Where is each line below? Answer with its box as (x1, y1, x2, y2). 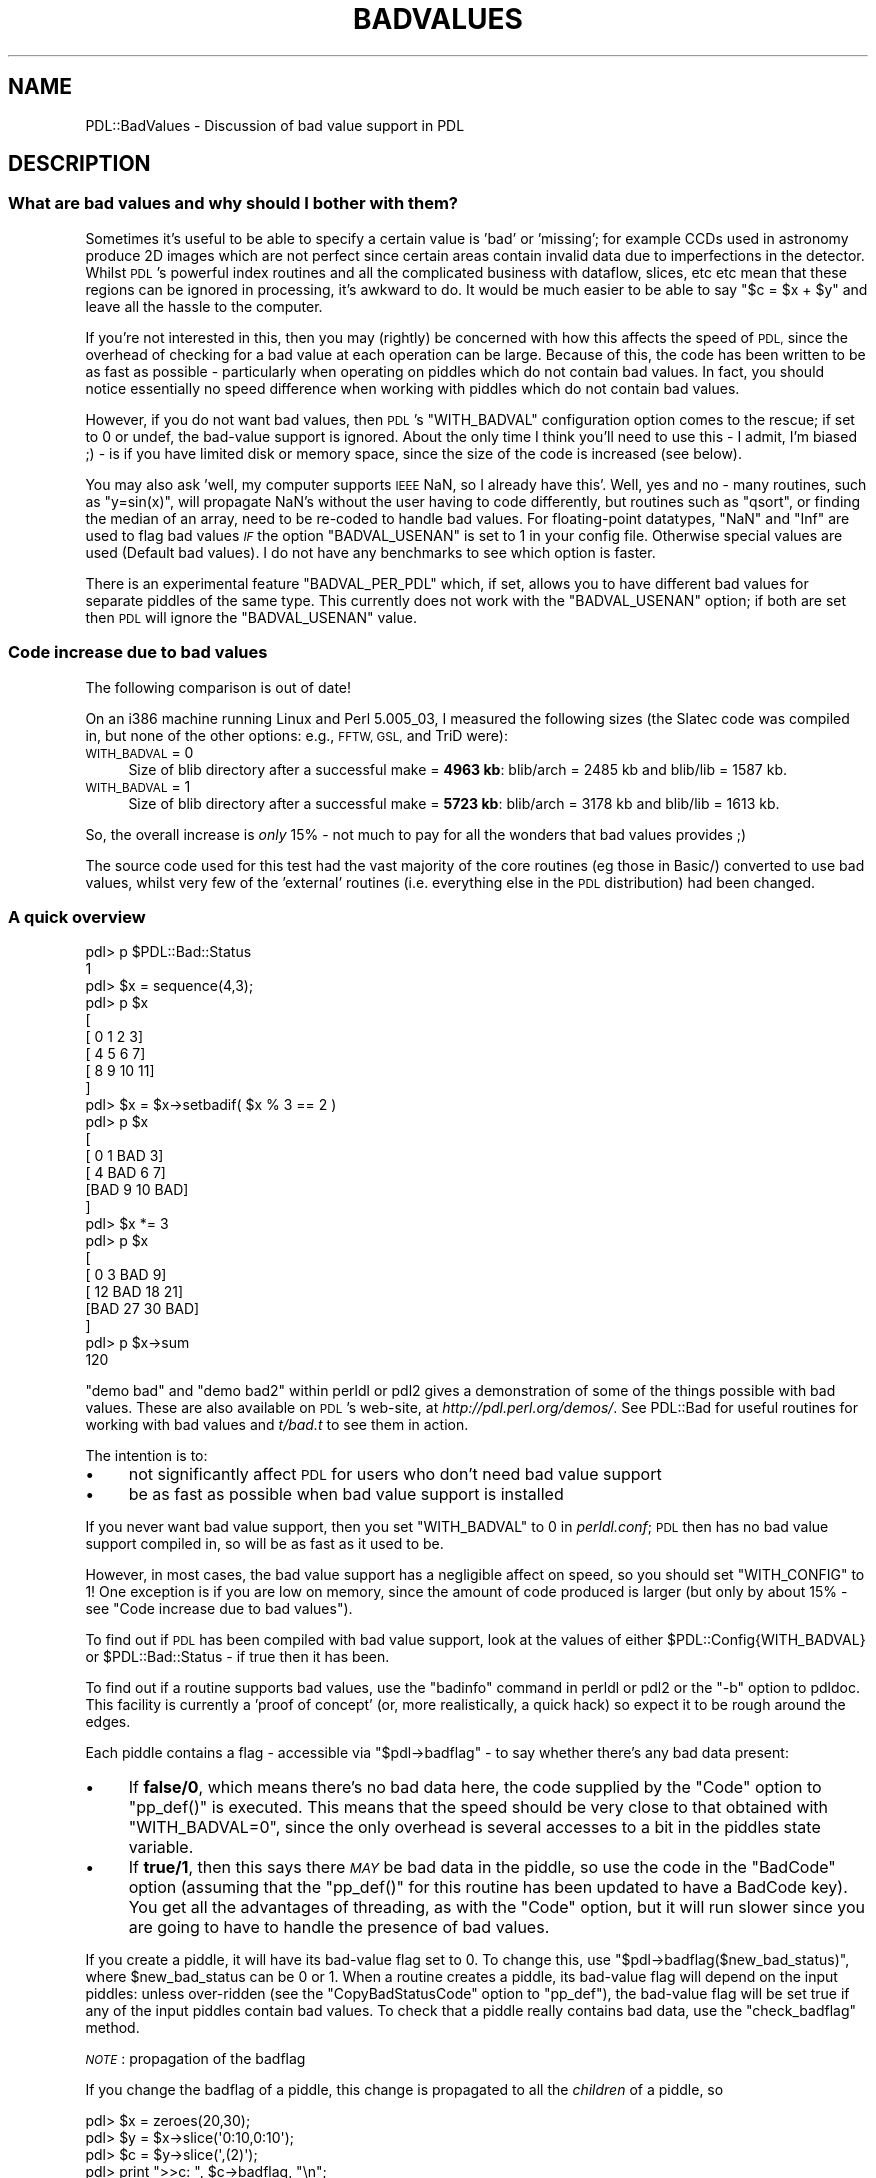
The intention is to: (85, 1447, 208, 1465)
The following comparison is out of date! (85, 678, 352, 696)
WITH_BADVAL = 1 (85, 777, 191, 795)
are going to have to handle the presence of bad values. (128, 1917, 550, 1938)
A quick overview (8, 906, 146, 927)
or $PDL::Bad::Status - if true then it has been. (85, 1648, 390, 1666)
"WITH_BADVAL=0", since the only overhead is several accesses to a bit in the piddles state (128, 1817, 821, 1838)
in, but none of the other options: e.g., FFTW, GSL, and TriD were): (85, 726, 508, 744)
